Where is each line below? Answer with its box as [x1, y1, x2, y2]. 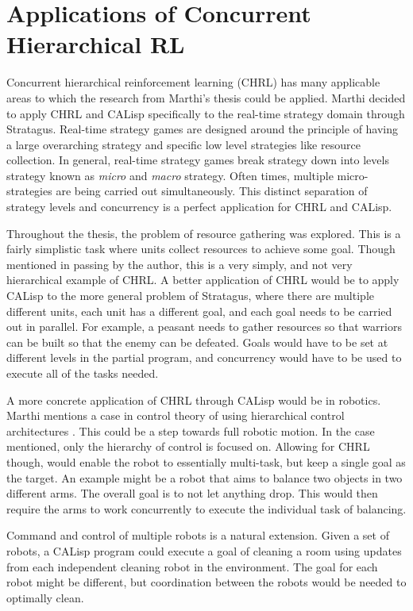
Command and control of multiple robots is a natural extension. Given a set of [6, 527, 389, 544]
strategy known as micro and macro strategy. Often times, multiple [6, 167, 334, 183]
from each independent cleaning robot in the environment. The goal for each [6, 558, 378, 574]
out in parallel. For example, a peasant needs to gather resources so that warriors [6, 318, 402, 335]
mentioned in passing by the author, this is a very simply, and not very [6, 256, 353, 272]
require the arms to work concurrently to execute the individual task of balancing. [6, 500, 407, 517]
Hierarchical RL [6, 28, 185, 60]
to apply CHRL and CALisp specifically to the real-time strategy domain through [6, 105, 405, 121]
